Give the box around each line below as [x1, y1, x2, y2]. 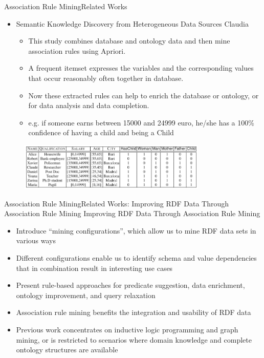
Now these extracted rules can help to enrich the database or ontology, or [28, 90, 259, 100]
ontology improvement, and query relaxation [16, 289, 156, 300]
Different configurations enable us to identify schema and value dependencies [16, 252, 257, 263]
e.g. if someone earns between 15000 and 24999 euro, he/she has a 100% [28, 117, 254, 128]
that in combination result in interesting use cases [16, 262, 173, 273]
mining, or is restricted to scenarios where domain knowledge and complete [16, 334, 252, 345]
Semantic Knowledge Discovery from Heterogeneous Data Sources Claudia [16, 18, 249, 29]
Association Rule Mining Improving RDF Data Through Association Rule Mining [4, 208, 260, 219]
